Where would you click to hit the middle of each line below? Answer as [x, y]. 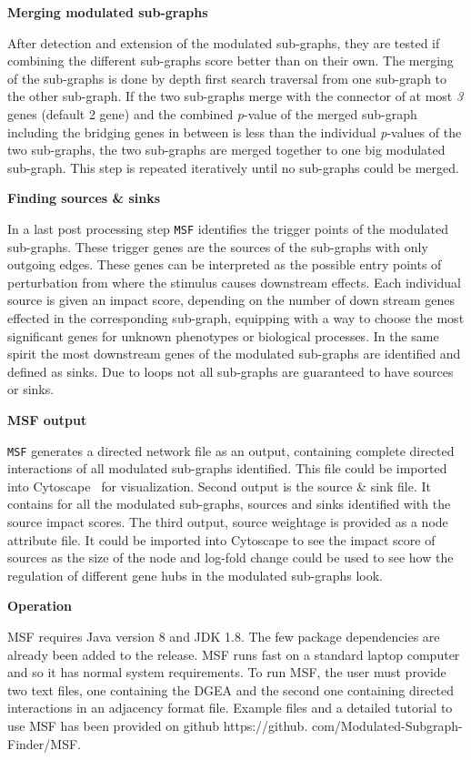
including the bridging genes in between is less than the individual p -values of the [235, 132]
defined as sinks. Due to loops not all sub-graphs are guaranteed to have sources [230, 371]
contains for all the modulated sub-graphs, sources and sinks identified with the [229, 504]
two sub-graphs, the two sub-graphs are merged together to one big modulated [226, 150]
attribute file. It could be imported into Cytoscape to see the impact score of [221, 539]
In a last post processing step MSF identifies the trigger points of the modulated [228, 228]
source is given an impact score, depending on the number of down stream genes [231, 300]
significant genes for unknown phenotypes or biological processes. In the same [223, 335]
